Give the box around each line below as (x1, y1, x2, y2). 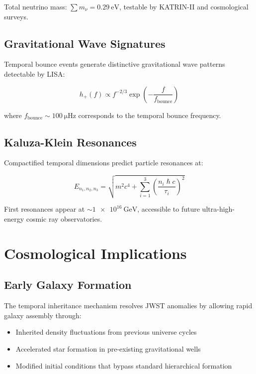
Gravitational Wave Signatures (4, 35, 166, 51)
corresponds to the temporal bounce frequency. (78, 110, 221, 120)
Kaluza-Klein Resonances (4, 134, 137, 149)
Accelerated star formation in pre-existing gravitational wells (15, 344, 201, 354)
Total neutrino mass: (4, 1, 67, 11)
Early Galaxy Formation (4, 277, 132, 292)
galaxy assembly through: (4, 310, 82, 320)
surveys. (4, 11, 28, 21)
